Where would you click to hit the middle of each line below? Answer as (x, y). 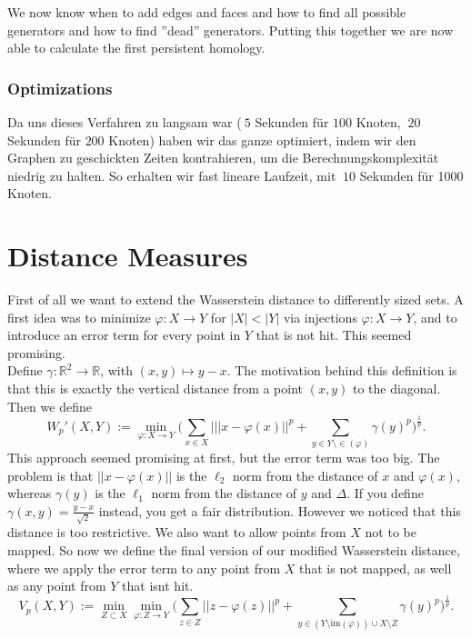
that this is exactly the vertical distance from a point (155, 389)
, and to (435, 317)
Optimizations (60, 88)
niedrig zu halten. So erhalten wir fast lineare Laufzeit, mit (172, 175)
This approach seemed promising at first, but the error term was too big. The (224, 457)
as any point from (57, 586)
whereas (30, 493)
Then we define (50, 406)
